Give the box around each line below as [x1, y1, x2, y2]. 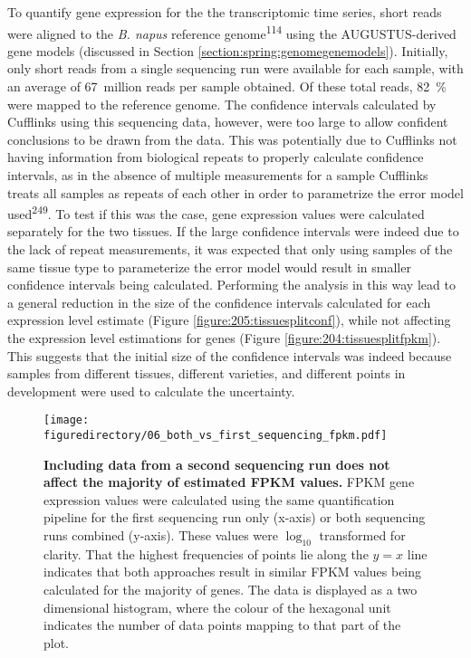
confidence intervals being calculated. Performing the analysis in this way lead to [7, 275, 456, 294]
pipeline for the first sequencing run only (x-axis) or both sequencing [43, 508, 426, 527]
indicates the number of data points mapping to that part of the [43, 615, 401, 634]
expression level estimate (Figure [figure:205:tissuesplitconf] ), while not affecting [7, 310, 451, 329]
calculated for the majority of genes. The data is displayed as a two [43, 580, 418, 599]
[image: [43, 414, 90, 427]
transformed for [319, 526, 406, 545]
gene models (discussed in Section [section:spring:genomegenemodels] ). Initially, [7, 41, 448, 60]
